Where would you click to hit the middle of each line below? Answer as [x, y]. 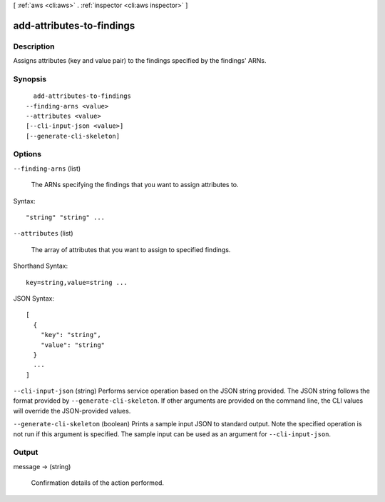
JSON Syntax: [34, 298]
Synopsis [30, 79]
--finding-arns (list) [47, 169]
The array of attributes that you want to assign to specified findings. [131, 249]
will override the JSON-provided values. [72, 411]
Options [27, 154]
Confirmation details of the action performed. [97, 483]
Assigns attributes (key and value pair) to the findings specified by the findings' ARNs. [140, 61]
